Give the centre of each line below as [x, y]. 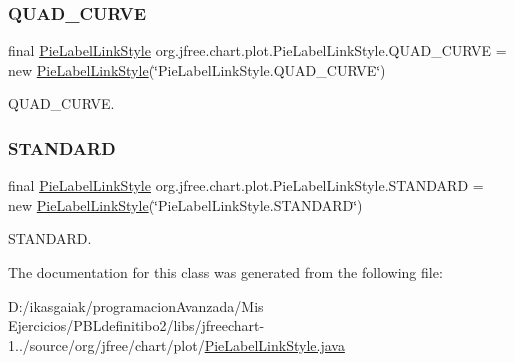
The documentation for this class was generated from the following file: [225, 272]
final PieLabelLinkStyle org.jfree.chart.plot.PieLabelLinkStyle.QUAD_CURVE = [257, 50]
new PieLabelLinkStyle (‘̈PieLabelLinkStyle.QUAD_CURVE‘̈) [197, 69]
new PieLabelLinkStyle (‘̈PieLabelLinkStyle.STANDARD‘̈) [185, 204]
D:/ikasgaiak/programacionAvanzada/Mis [136, 305]
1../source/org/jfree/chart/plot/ [106, 344]
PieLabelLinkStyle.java [274, 344]
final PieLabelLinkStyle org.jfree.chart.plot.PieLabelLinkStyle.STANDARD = [246, 185]
